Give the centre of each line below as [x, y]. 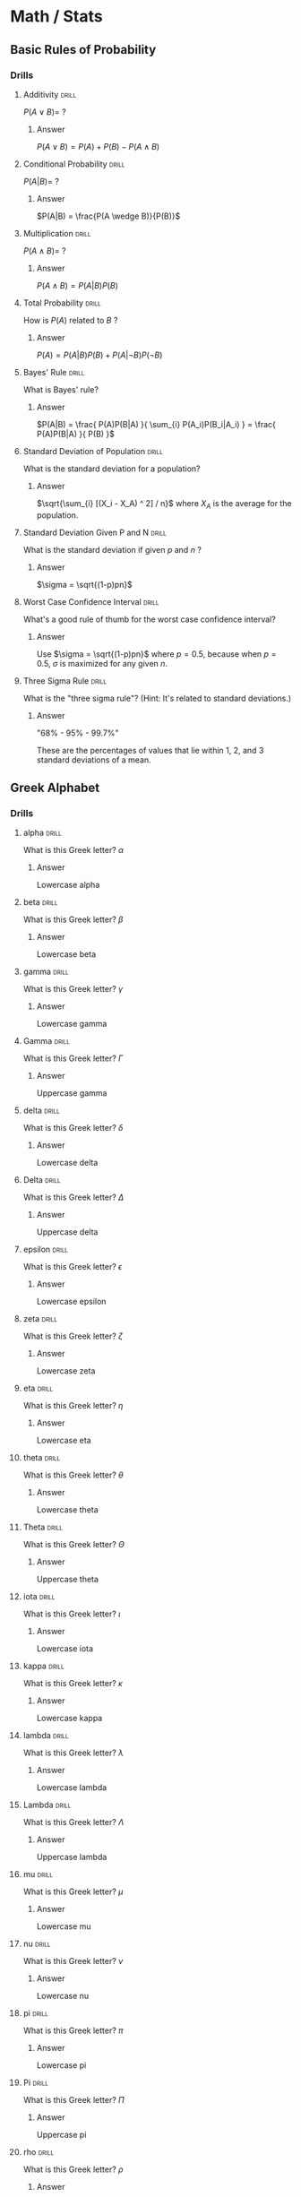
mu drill [38, 1874]
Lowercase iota [64, 1649]
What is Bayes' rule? [61, 389]
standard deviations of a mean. [94, 760]
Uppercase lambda [72, 1857]
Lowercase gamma [72, 1024]
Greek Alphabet [55, 788]
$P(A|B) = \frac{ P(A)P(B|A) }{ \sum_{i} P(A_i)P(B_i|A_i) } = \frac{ [156, 424]
